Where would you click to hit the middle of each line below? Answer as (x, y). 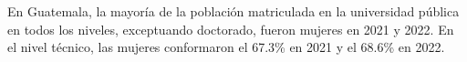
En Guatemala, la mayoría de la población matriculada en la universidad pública (233, 11)
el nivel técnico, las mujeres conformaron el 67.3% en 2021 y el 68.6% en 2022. (226, 47)
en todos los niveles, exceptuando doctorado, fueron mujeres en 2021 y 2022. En (231, 29)
